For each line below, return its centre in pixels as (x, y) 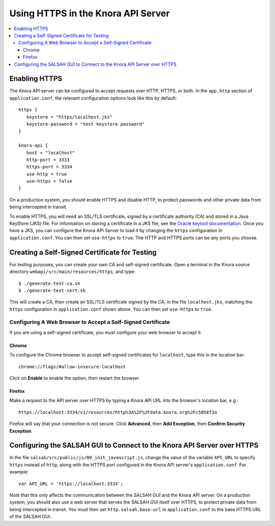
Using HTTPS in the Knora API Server (90, 13)
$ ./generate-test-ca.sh (49, 283)
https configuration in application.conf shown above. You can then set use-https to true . (111, 309)
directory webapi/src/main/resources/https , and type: (72, 272)
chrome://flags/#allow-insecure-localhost (72, 367)
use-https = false (49, 181)
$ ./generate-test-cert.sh (52, 290)
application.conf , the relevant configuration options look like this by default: (93, 98)
